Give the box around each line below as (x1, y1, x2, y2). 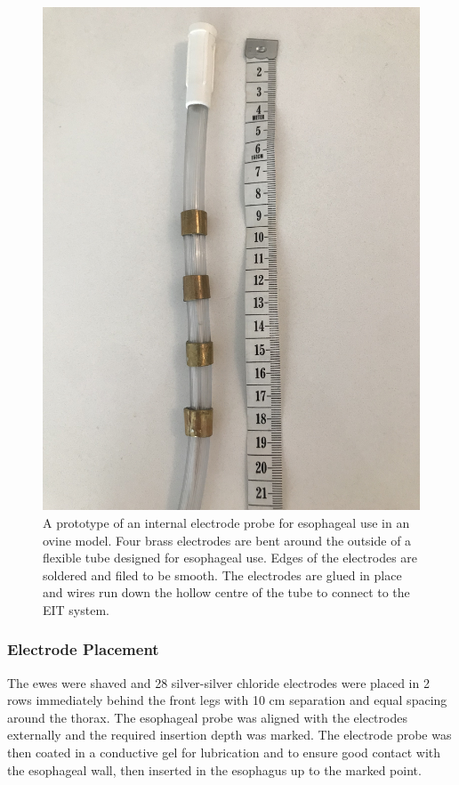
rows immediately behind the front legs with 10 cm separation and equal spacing (7, 691, 447, 709)
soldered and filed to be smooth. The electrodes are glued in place (43, 565, 402, 584)
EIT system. (43, 600, 109, 619)
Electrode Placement (7, 638, 159, 660)
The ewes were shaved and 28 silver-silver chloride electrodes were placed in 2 (7, 673, 430, 692)
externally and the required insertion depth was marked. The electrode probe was (7, 725, 452, 744)
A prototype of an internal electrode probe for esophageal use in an (43, 513, 410, 531)
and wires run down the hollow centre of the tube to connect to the (43, 583, 410, 602)
